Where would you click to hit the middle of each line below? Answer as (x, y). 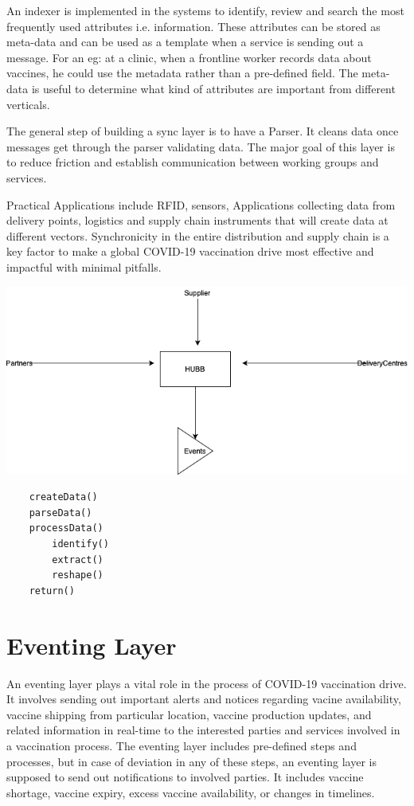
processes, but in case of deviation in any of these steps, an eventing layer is (191, 761)
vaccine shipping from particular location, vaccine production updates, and (189, 714)
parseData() (61, 513)
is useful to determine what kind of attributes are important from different (213, 88)
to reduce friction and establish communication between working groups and (193, 162)
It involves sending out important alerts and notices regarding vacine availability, (204, 699)
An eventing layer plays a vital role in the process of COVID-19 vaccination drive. (207, 683)
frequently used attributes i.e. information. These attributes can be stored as (193, 26)
